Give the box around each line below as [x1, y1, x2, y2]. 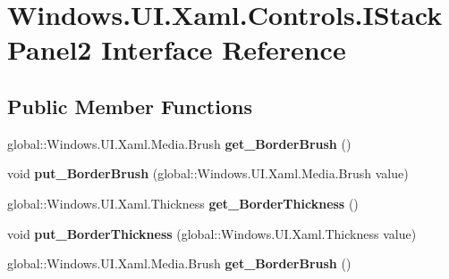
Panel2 [7, 31, 92, 68]
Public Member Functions [7, 92, 252, 119]
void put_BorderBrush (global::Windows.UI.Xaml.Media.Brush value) [7, 164, 409, 183]
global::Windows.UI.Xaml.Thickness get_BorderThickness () [7, 193, 359, 212]
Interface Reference [101, 31, 346, 68]
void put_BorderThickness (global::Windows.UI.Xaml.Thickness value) [7, 224, 417, 242]
